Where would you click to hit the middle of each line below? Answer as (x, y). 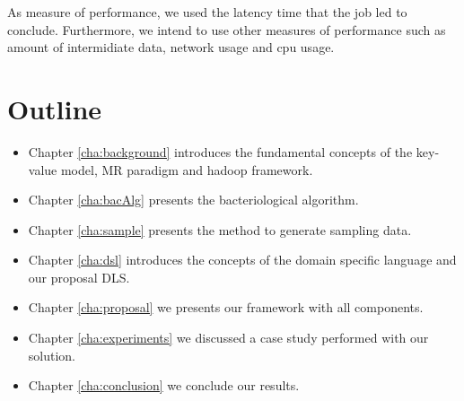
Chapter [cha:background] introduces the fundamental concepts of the (220, 151)
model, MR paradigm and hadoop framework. (187, 169)
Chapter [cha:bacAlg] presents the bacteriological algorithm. (193, 200)
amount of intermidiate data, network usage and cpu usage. (171, 47)
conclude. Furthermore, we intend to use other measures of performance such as (227, 29)
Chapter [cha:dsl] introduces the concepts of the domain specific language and (242, 260)
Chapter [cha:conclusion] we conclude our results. (164, 385)
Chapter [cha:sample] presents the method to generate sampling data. (220, 229)
